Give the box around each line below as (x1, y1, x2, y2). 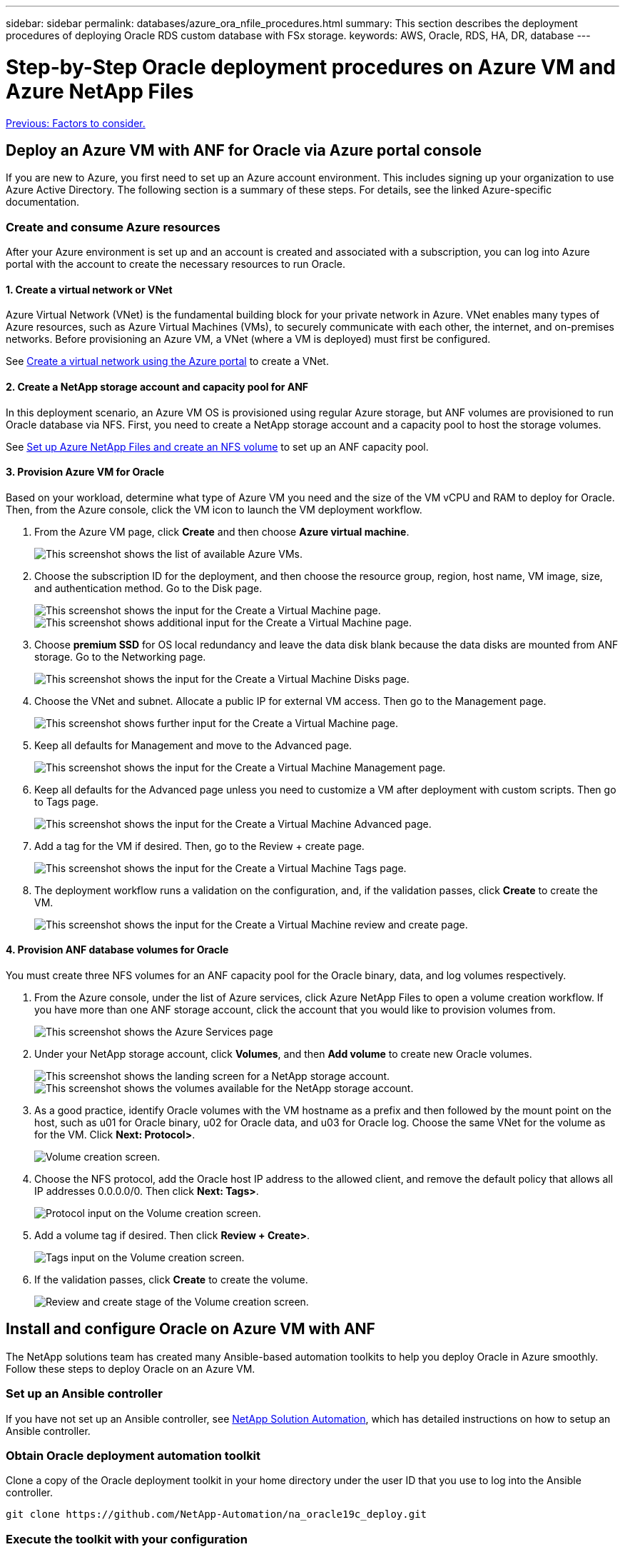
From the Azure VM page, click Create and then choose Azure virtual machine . (34, 525, 410, 538)
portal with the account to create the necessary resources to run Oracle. (6, 258, 345, 271)
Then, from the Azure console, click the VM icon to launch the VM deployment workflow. (6, 503, 422, 516)
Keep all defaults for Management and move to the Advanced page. (34, 739, 352, 751)
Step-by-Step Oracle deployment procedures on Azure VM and (6, 54, 616, 79)
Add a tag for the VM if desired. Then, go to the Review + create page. (34, 839, 365, 852)
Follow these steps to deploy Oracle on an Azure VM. (6, 1362, 255, 1375)
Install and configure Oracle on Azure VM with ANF (6, 1320, 375, 1338)
